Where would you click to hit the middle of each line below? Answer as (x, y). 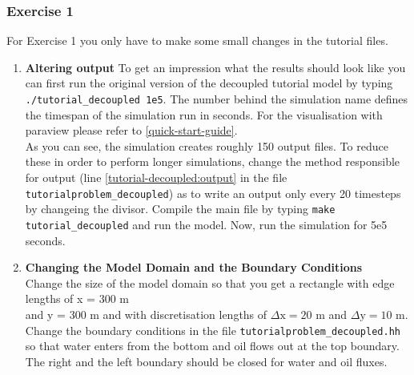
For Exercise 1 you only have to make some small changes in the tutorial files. (197, 40)
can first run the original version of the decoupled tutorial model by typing (209, 83)
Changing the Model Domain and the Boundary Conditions (194, 267)
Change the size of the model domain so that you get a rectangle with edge (210, 282)
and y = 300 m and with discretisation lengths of (146, 314)
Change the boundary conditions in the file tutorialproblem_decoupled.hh (213, 330)
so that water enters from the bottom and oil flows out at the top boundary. (212, 346)
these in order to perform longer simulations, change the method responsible (213, 161)
